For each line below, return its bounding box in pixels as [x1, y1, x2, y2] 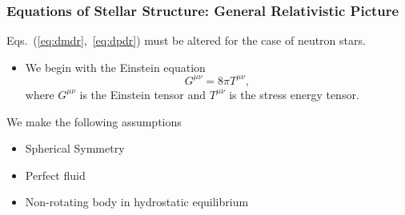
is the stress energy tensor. [229, 86, 359, 102]
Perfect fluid [25, 166, 86, 183]
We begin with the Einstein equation [25, 58, 206, 75]
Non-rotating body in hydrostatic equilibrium [25, 193, 249, 210]
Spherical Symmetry [25, 140, 125, 157]
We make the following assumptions [6, 113, 182, 129]
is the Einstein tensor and [79, 86, 207, 102]
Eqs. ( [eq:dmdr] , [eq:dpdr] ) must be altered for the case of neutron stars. [6, 32, 366, 49]
